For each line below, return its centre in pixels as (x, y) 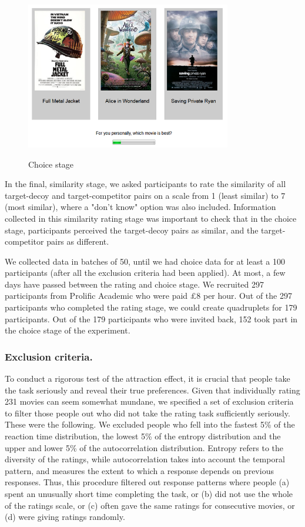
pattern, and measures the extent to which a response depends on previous (139, 470)
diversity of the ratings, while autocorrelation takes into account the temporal (145, 459)
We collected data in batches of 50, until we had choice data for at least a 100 (145, 261)
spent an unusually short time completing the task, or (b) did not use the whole (149, 494)
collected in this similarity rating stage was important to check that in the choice (151, 218)
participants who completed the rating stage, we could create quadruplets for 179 (151, 307)
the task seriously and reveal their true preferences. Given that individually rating (152, 390)
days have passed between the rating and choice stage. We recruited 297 (134, 284)
